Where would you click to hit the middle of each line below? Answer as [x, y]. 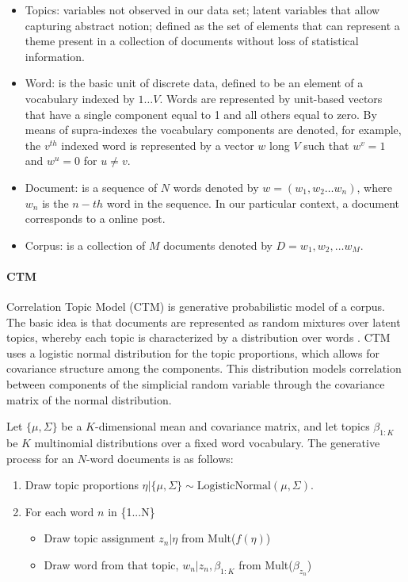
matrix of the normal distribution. [89, 399]
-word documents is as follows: [160, 458]
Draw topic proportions [82, 485]
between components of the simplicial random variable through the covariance [196, 384]
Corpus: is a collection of [85, 245]
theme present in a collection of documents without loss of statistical [192, 41]
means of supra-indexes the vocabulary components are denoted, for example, [213, 130]
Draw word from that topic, [111, 565]
